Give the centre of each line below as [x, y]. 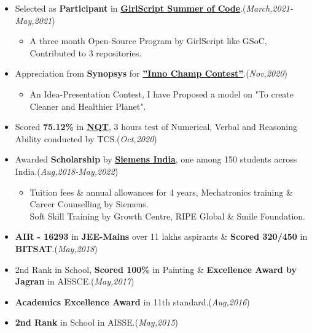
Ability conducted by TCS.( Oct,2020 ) [86, 138]
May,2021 [33, 20]
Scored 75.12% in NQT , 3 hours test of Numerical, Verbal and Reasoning [156, 127]
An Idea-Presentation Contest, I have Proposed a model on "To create [162, 94]
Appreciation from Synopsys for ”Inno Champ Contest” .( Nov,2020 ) [151, 73]
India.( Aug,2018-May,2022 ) [67, 171]
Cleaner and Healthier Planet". [88, 106]
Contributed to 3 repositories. [86, 52]
